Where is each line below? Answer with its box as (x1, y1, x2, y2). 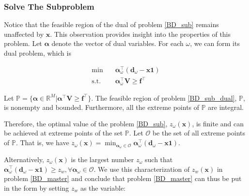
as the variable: (80, 182, 125, 193)
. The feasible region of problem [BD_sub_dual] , (91, 92, 237, 103)
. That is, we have (16, 137, 69, 148)
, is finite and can (192, 118, 244, 128)
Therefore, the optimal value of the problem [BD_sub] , (4, 118, 168, 128)
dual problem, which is (4, 48, 71, 58)
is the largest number (71, 154, 134, 164)
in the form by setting (4, 182, 69, 193)
